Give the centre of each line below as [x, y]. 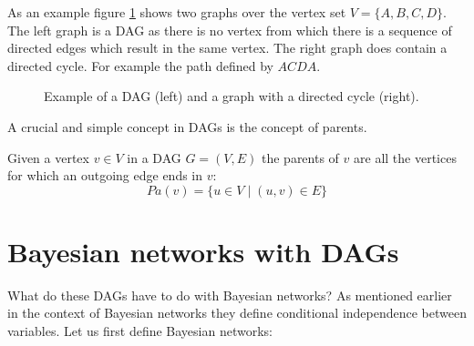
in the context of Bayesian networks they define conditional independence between [237, 313]
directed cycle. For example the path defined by [140, 65]
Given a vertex [48, 157]
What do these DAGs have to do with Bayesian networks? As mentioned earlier [230, 295]
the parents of [300, 157]
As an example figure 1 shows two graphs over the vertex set [177, 12]
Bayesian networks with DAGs [203, 251]
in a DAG [154, 157]
